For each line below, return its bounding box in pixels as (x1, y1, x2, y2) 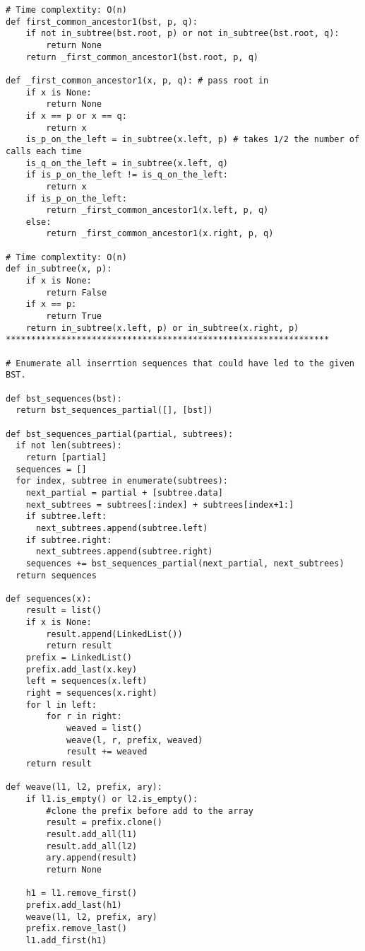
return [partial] (25, 452, 107, 462)
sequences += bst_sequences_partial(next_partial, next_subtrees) (25, 558, 345, 568)
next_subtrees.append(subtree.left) (35, 523, 208, 533)
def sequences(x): (6, 593, 92, 604)
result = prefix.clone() (46, 817, 162, 828)
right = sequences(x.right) (25, 688, 157, 699)
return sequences (16, 570, 97, 580)
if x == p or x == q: (25, 110, 127, 121)
